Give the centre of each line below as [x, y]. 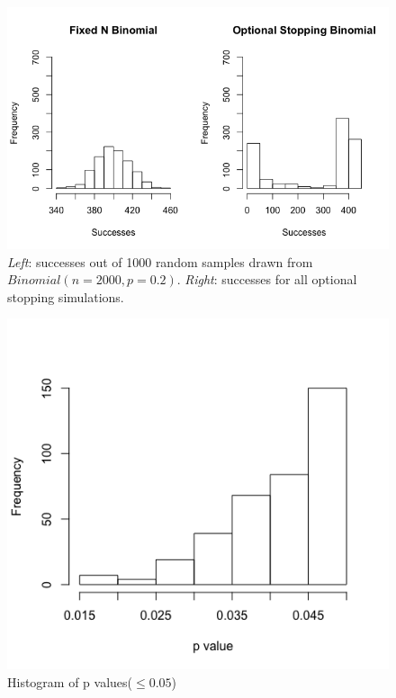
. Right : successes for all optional [267, 279]
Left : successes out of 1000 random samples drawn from [160, 261]
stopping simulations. [66, 296]
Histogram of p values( [70, 681]
